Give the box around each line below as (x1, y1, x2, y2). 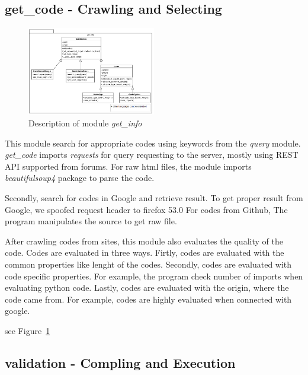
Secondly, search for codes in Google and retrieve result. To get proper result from (5, 192, 303, 204)
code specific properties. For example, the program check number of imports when (5, 269, 303, 282)
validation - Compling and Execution (5, 353, 236, 371)
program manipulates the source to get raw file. (5, 215, 177, 227)
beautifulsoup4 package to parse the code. (5, 171, 155, 184)
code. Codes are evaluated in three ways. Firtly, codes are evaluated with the (5, 246, 284, 259)
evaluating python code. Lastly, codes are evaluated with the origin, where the (5, 281, 289, 294)
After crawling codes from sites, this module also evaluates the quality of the (5, 234, 283, 247)
